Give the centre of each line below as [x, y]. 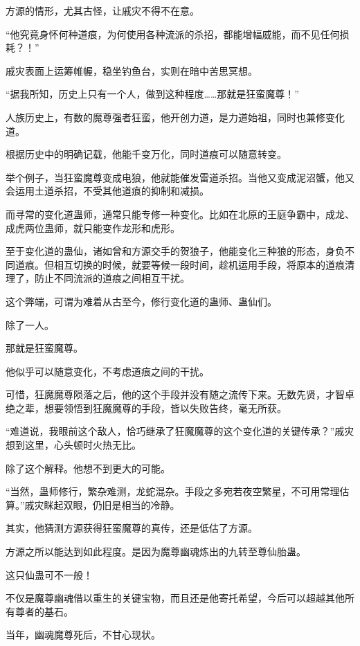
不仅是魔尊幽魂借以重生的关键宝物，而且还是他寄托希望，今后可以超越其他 [175, 598]
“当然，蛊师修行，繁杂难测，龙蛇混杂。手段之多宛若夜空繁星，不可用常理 [173, 491]
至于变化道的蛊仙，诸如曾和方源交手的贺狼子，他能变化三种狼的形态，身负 [175, 251]
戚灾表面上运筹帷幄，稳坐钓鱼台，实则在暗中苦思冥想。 [132, 70]
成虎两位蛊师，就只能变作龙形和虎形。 [93, 227]
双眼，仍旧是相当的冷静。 [121, 504]
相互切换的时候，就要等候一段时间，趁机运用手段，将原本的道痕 [199, 264]
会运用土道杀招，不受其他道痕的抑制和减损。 [107, 191]
